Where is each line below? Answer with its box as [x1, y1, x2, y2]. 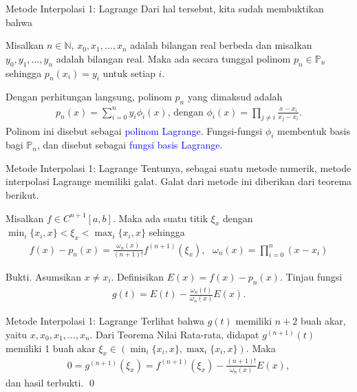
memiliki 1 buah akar [6, 340, 96, 355]
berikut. [6, 188, 39, 202]
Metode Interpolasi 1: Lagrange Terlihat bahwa [6, 314, 204, 328]
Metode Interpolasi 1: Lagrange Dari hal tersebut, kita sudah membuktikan [6, 1, 324, 15]
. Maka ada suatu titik [112, 210, 208, 225]
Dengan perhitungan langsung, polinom [6, 89, 172, 104]
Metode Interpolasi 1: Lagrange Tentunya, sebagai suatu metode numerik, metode [6, 160, 351, 175]
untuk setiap [102, 65, 155, 80]
